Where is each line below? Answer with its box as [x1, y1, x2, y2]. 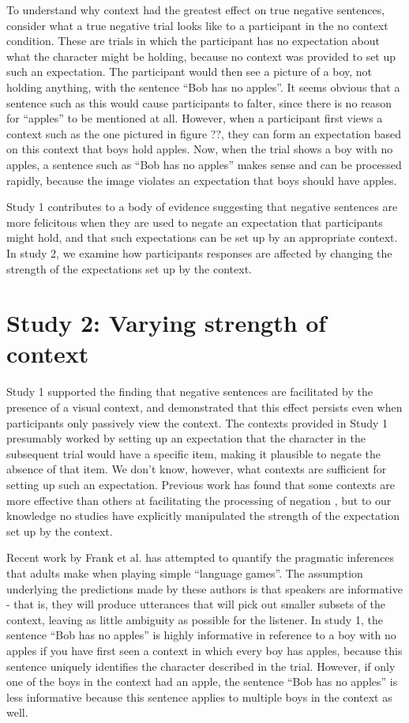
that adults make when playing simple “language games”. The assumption [6, 564, 363, 581]
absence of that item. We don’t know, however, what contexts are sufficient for [6, 461, 387, 477]
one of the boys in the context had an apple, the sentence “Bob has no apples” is [6, 673, 398, 690]
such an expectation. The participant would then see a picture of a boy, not [6, 63, 373, 80]
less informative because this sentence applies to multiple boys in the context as [6, 688, 392, 705]
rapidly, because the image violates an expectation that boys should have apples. [6, 171, 397, 188]
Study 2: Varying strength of [6, 307, 327, 339]
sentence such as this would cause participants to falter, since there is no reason [6, 94, 392, 111]
